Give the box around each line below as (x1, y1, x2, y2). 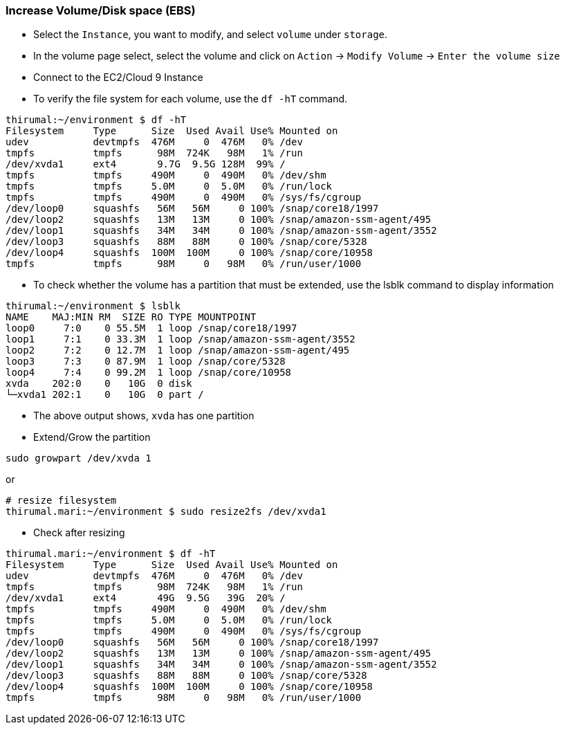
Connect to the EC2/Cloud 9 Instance (33, 71, 203, 84)
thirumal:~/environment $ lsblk (6, 300, 180, 312)
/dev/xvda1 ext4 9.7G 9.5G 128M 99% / (6, 158, 286, 170)
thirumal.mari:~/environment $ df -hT (6, 548, 216, 560)
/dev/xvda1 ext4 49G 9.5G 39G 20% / (6, 592, 286, 604)
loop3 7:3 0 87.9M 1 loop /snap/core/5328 (6, 356, 286, 367)
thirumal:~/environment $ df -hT (6, 114, 187, 126)
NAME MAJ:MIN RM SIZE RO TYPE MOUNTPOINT (6, 311, 257, 323)
